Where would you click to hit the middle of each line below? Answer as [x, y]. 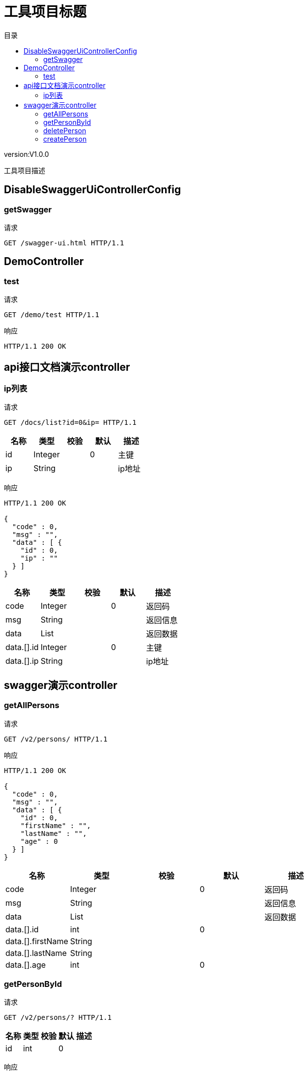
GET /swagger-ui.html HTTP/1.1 [64, 243]
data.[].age [26, 965]
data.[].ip [22, 661]
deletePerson [65, 130]
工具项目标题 [45, 12]
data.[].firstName [37, 941]
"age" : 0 [39, 841]
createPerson [65, 139]
